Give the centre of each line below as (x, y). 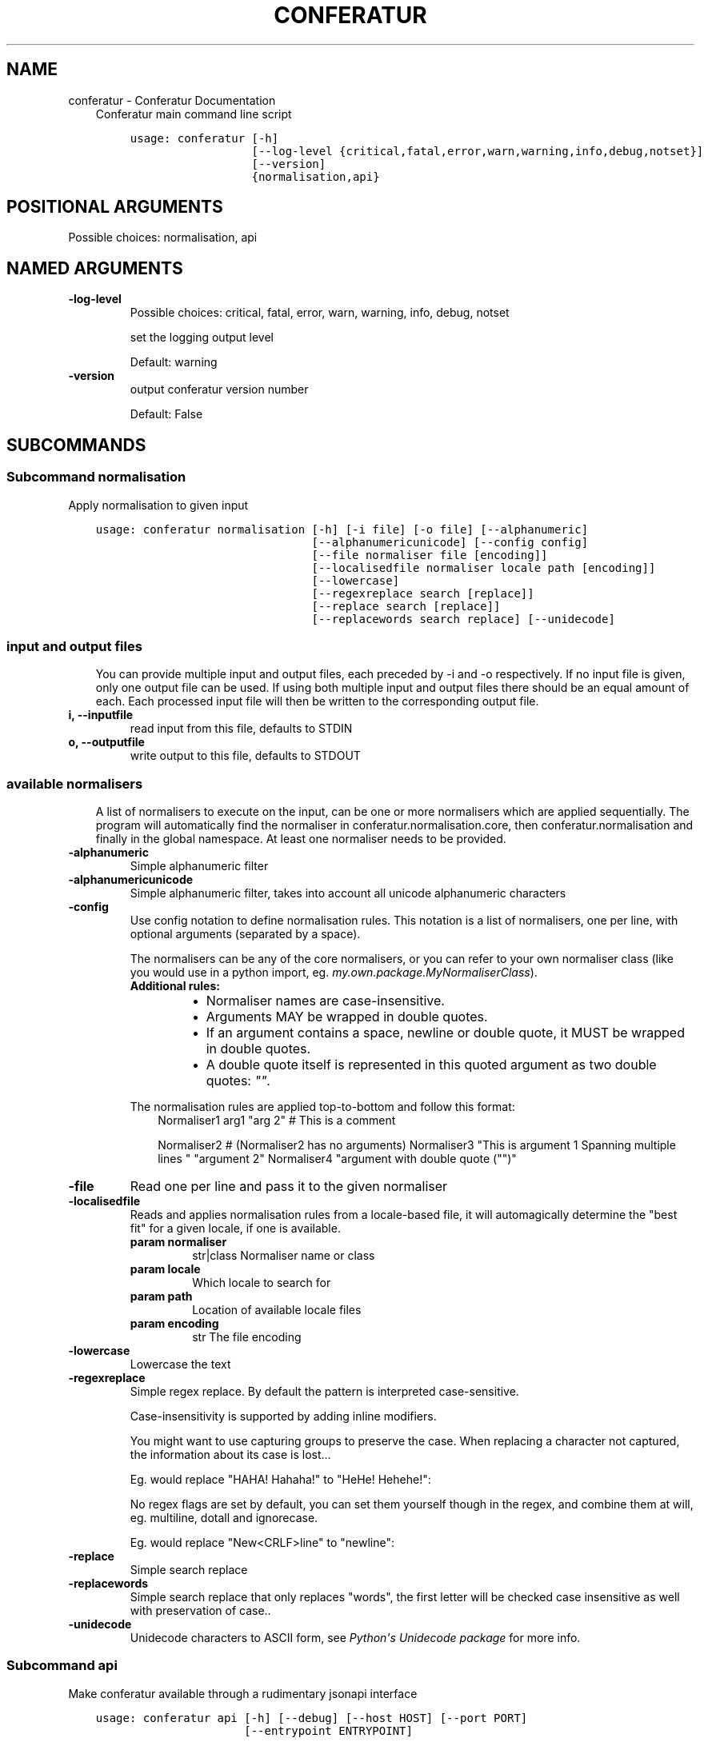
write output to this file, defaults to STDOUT (245, 756)
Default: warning (174, 362)
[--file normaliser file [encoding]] (430, 555)
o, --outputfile (106, 742)
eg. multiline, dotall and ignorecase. (224, 1518)
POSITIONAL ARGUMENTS (115, 207)
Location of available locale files (277, 1310)
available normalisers (75, 783)
